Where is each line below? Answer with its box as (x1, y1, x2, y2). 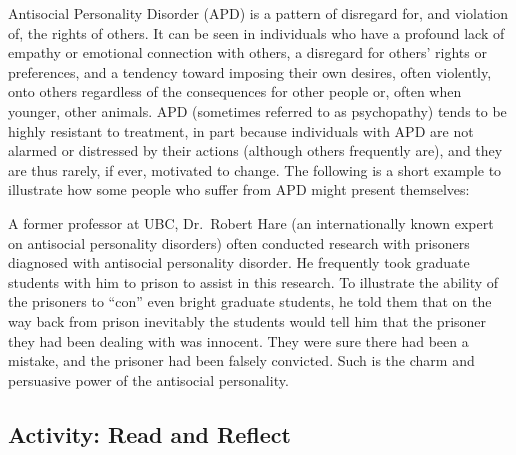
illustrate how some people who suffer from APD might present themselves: (8, 179, 470, 200)
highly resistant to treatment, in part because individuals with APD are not (8, 120, 474, 141)
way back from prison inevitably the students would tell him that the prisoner (8, 310, 487, 331)
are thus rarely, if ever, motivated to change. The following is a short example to (8, 159, 502, 180)
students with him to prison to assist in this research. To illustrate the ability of (8, 271, 499, 292)
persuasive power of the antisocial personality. (8, 369, 289, 390)
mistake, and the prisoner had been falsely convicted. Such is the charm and (8, 350, 475, 371)
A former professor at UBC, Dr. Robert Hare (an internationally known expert (8, 212, 494, 233)
